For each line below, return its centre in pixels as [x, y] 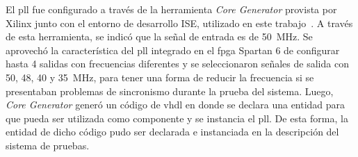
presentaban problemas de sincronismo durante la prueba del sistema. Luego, [170, 91]
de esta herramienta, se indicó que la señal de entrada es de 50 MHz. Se [159, 36]
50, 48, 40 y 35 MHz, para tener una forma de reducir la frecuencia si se [160, 77]
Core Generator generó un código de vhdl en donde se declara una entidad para [176, 105]
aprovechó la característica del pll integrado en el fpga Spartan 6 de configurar [173, 50]
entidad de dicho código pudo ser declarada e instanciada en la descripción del [172, 132]
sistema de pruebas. [48, 145]
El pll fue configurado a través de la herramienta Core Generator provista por [171, 9]
